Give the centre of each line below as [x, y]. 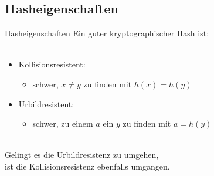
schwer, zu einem [63, 123]
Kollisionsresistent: [52, 64]
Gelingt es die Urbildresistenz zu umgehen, [82, 155]
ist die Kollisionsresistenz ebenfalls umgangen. [87, 166]
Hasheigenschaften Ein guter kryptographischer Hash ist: [107, 33]
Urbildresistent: [46, 104]
